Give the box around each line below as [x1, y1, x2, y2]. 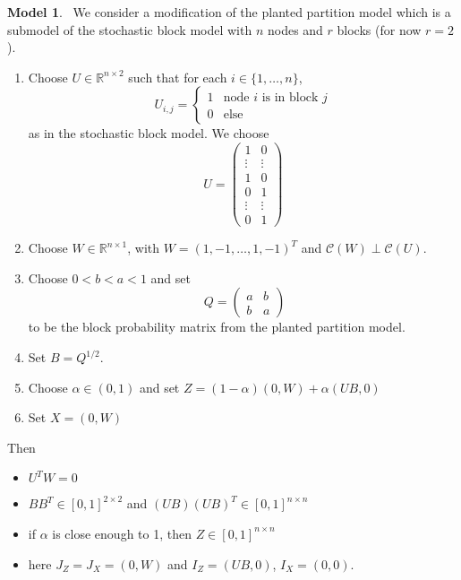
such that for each [128, 67, 227, 86]
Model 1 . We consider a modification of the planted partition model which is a [7, 3, 451, 21]
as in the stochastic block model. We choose [28, 124, 269, 143]
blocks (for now [337, 20, 422, 39]
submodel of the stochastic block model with [7, 20, 252, 39]
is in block [261, 91, 319, 105]
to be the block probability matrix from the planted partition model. [28, 317, 406, 336]
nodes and [267, 20, 323, 39]
